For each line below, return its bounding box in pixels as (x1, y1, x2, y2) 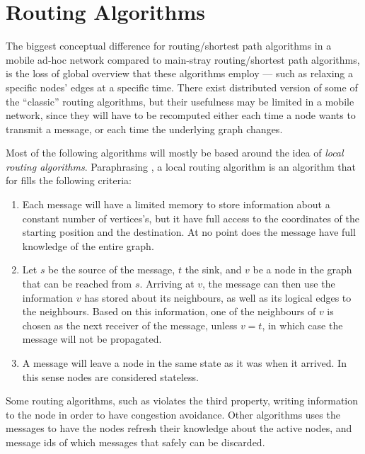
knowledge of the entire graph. (22, 238, 154, 253)
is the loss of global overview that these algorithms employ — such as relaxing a (6, 66, 353, 81)
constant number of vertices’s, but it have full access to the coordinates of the (22, 210, 359, 225)
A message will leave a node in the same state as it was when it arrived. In (22, 356, 347, 370)
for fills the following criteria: (6, 173, 132, 188)
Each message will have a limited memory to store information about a (22, 197, 330, 212)
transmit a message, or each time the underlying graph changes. (6, 121, 283, 136)
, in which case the (262, 317, 343, 332)
